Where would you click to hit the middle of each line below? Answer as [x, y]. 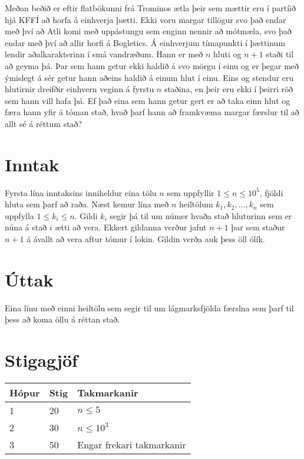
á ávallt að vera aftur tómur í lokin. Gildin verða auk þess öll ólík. [146, 239]
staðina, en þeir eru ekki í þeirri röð [228, 89]
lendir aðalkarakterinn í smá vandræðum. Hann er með [104, 54]
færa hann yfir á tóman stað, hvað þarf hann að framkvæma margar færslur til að [152, 112]
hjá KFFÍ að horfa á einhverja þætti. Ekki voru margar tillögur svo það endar [146, 19]
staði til [280, 54]
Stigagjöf [41, 360]
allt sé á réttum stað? [44, 123]
